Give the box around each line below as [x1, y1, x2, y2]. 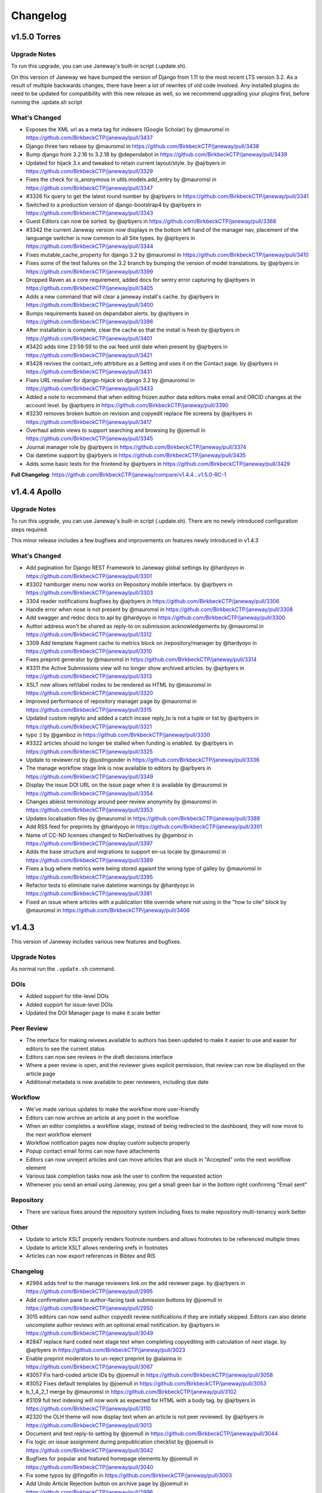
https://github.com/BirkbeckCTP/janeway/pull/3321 [26, 723, 152, 730]
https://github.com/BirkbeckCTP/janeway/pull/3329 [26, 167, 153, 174]
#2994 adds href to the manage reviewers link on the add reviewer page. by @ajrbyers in [26, 1280, 246, 1287]
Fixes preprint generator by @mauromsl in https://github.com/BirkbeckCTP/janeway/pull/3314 [26, 656, 257, 663]
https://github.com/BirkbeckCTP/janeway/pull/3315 [26, 706, 152, 713]
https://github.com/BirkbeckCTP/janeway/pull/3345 [26, 435, 153, 442]
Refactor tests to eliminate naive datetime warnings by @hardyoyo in [26, 881, 195, 889]
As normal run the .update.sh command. [11, 965, 116, 973]
